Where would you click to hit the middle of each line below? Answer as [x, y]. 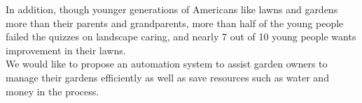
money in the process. [53, 91]
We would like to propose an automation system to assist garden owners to [167, 64]
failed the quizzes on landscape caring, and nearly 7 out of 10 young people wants [181, 37]
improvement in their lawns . [66, 50]
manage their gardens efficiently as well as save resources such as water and [167, 77]
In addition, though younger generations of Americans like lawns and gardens [172, 9]
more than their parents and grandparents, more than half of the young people [175, 23]
